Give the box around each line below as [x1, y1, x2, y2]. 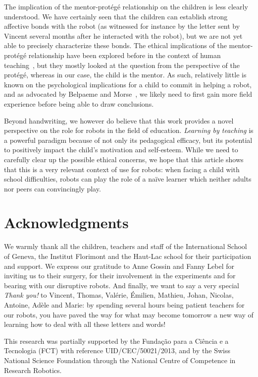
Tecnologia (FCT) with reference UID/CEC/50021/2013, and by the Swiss [4, 345, 230, 356]
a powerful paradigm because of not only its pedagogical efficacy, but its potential [4, 134, 253, 145]
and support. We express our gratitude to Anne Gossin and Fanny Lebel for [4, 260, 235, 271]
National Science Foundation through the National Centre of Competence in [4, 355, 236, 365]
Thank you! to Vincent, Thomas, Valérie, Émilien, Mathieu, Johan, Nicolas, [4, 290, 234, 300]
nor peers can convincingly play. [4, 183, 101, 193]
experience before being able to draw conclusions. [4, 98, 154, 109]
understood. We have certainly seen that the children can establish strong [4, 11, 228, 21]
